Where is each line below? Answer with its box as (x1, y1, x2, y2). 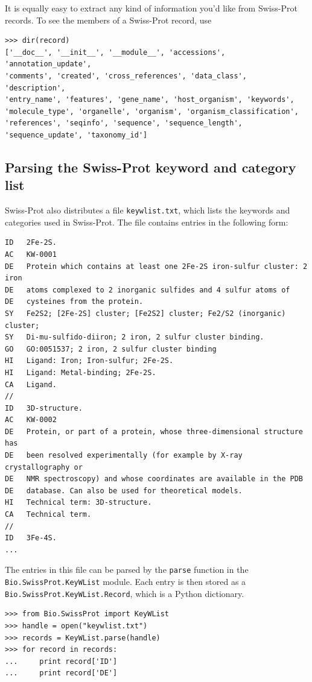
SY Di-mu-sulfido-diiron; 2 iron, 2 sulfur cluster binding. (5, 333, 264, 342)
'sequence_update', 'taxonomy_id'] (5, 130, 148, 139)
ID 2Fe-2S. (5, 238, 57, 247)
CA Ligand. (5, 380, 57, 389)
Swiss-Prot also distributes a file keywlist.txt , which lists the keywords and (5, 204, 290, 216)
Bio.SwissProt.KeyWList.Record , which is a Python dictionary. (5, 587, 244, 599)
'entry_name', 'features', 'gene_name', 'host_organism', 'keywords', (5, 95, 294, 104)
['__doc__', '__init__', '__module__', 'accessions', (5, 48, 226, 57)
